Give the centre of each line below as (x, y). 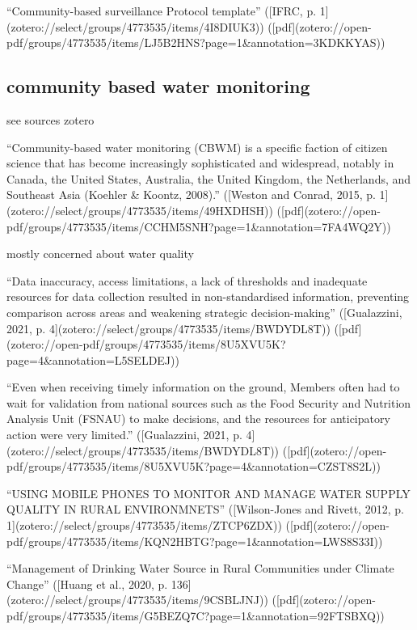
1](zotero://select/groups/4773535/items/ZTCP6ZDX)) (144, 525)
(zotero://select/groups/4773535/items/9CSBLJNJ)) (137, 600)
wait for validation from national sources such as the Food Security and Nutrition (209, 402)
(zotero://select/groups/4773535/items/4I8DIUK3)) (135, 26)
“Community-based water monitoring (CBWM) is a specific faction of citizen (197, 147)
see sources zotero (51, 119)
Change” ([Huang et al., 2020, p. (87, 583)
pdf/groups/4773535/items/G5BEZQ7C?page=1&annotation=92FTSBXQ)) (196, 616)
